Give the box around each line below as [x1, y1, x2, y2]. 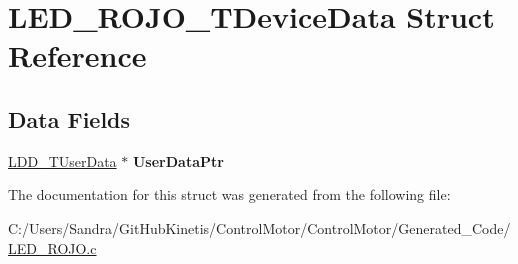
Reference [8, 35, 147, 76]
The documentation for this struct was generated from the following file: [8, 184, 451, 205]
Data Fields [8, 103, 131, 134]
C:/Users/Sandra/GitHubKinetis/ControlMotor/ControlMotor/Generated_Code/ [8, 217, 511, 238]
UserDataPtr [132, 150, 224, 171]
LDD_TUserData [8, 150, 117, 171]
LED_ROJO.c [8, 237, 97, 258]
